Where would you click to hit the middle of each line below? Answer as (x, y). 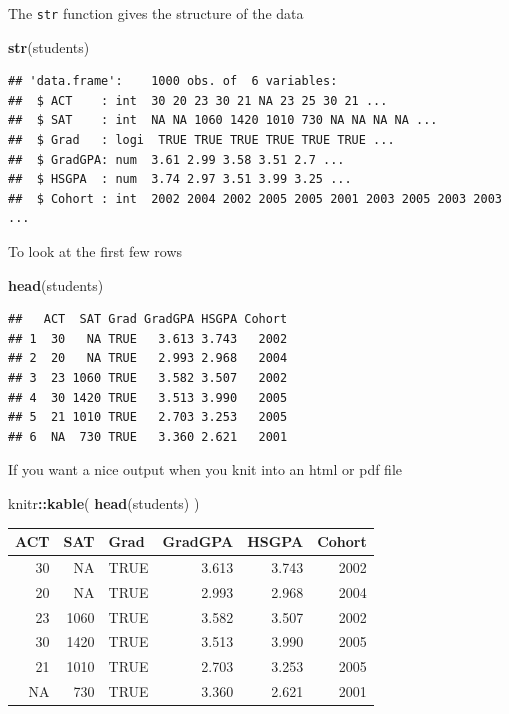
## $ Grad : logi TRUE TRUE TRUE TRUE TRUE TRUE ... (201, 140)
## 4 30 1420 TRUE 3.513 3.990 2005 (148, 397)
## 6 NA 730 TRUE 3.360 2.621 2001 (148, 436)
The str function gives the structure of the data (156, 13)
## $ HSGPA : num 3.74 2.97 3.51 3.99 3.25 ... (180, 179)
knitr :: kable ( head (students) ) (104, 502)
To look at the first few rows (95, 251)
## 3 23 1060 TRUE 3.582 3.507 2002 (148, 377)
